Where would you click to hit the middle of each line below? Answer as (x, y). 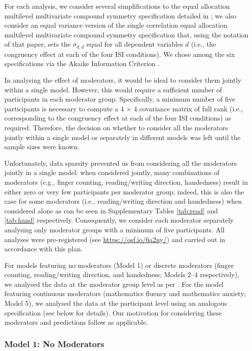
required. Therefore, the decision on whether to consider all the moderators (116, 127)
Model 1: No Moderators (54, 343)
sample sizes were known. (42, 147)
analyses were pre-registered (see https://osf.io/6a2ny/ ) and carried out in (115, 239)
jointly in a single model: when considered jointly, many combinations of (112, 172)
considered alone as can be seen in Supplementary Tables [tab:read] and (111, 210)
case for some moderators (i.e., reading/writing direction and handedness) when (123, 201)
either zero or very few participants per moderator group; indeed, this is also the (124, 191)
